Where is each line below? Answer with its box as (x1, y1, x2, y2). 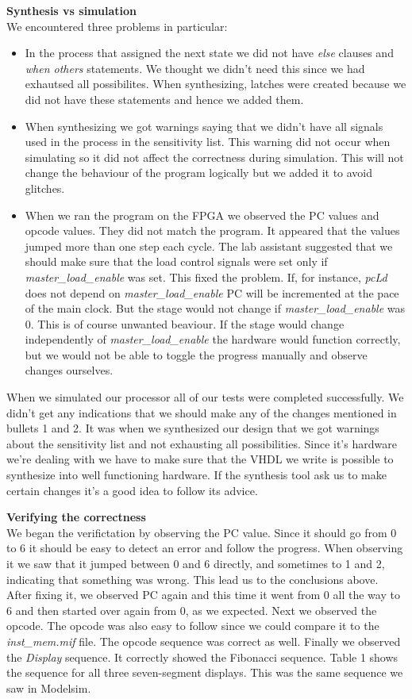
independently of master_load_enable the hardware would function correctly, (25, 331, 401, 348)
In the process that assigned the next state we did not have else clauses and (25, 44, 394, 61)
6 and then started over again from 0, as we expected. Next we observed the (6, 601, 377, 618)
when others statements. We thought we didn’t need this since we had (25, 60, 365, 76)
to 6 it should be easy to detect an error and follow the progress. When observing (6, 540, 403, 556)
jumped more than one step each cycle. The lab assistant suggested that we (25, 237, 393, 254)
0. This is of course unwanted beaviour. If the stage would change (25, 315, 345, 332)
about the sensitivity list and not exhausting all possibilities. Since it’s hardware (6, 435, 397, 451)
